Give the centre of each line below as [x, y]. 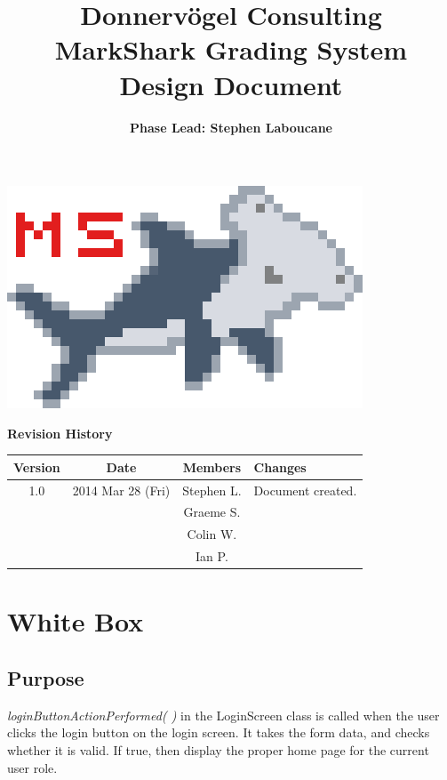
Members [212, 466]
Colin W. [212, 534]
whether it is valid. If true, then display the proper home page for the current [218, 750]
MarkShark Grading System [231, 49]
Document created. [305, 490]
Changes [280, 466]
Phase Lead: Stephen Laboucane [231, 127]
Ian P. [212, 556]
